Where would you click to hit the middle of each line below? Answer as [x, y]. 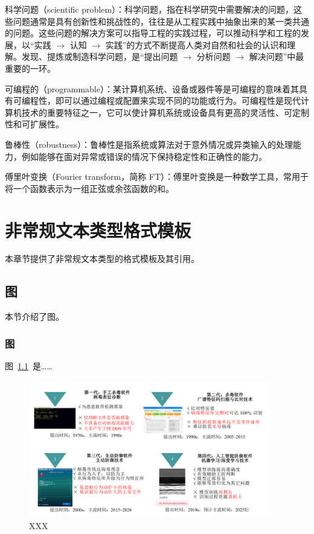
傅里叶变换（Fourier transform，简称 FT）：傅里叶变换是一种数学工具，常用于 [157, 176]
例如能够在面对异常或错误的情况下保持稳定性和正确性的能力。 [144, 156]
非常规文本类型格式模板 [98, 230]
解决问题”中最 [277, 56]
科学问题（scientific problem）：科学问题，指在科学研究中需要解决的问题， [149, 9]
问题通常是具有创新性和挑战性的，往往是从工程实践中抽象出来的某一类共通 [161, 21]
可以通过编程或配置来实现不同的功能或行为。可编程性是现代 [182, 100]
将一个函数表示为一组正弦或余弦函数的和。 [89, 188]
